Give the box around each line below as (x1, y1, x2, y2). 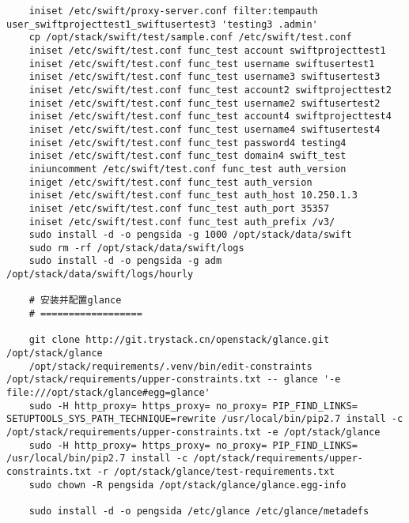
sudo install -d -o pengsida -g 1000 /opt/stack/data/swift (28, 229, 352, 241)
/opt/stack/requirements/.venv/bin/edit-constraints (28, 360, 312, 372)
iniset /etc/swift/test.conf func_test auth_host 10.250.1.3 (28, 190, 358, 201)
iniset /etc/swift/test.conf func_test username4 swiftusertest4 (28, 123, 381, 135)
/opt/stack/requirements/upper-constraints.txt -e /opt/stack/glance (6, 427, 381, 438)
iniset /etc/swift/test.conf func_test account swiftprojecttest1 (28, 44, 386, 56)
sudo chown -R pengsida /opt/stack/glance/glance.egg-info (28, 479, 347, 491)
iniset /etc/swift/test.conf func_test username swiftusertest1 (28, 58, 375, 70)
